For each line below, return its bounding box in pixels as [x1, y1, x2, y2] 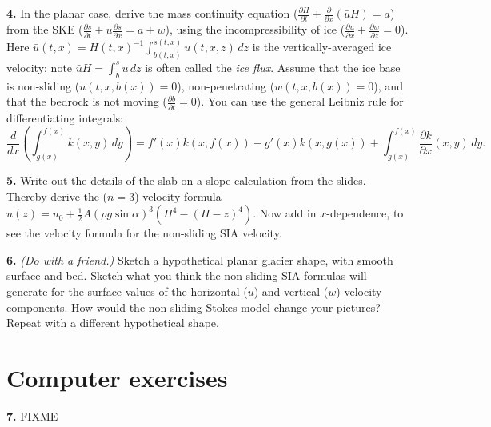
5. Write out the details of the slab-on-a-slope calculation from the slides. [6, 172, 366, 188]
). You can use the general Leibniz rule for [196, 93, 404, 110]
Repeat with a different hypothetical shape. [6, 314, 219, 331]
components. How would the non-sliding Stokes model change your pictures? [6, 298, 381, 315]
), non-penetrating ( [177, 77, 275, 94]
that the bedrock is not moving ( [6, 93, 167, 110]
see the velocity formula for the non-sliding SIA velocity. [6, 225, 282, 241]
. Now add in [253, 205, 317, 221]
